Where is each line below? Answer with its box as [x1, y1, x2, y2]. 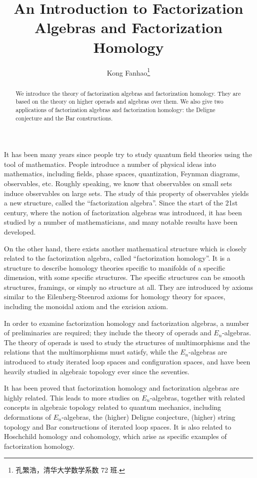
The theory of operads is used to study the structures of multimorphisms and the [4, 337, 250, 347]
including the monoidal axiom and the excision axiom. [4, 301, 168, 312]
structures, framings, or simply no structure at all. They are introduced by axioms [4, 281, 254, 292]
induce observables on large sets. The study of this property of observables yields [4, 188, 249, 198]
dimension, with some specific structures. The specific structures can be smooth [4, 272, 245, 282]
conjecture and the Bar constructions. [15, 114, 113, 122]
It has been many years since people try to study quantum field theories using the [4, 149, 252, 159]
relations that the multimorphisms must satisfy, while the [4, 347, 178, 357]
